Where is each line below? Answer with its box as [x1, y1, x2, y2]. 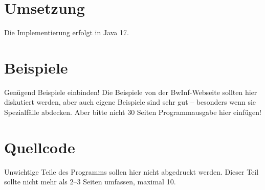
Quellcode [4, 136, 75, 157]
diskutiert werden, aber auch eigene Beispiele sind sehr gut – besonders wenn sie [4, 97, 256, 107]
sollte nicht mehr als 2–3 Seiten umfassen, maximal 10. [4, 176, 176, 187]
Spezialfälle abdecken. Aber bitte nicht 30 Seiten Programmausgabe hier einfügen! [4, 107, 261, 117]
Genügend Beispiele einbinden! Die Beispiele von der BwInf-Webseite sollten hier [4, 86, 257, 97]
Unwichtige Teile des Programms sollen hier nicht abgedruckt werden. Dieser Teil [4, 166, 259, 177]
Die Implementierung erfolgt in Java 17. [4, 27, 129, 38]
